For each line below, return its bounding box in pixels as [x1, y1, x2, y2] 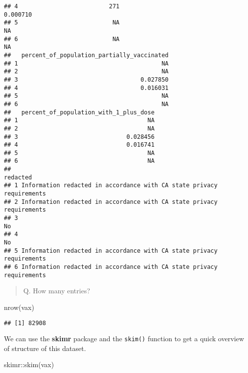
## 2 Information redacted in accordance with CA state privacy [4, 198, 218, 205]
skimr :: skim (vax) [4, 359, 54, 370]
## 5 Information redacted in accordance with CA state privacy [4, 247, 218, 254]
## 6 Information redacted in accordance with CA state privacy [4, 263, 218, 270]
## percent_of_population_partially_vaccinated [4, 51, 169, 59]
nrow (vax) [4, 302, 34, 312]
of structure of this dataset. [4, 343, 86, 353]
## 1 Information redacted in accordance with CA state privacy [4, 182, 218, 189]
